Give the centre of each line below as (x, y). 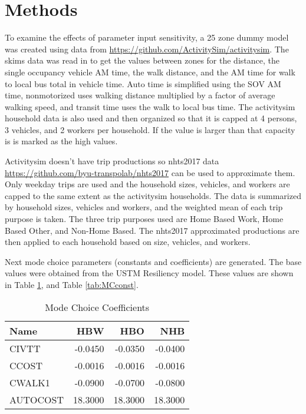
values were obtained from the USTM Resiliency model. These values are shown (149, 273)
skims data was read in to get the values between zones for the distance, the (142, 60)
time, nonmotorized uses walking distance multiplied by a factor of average (140, 95)
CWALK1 (30, 382)
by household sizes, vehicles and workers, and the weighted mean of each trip (144, 207)
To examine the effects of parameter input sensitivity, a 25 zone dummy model (147, 37)
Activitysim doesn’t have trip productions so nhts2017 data (112, 161)
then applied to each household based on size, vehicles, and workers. (128, 242)
